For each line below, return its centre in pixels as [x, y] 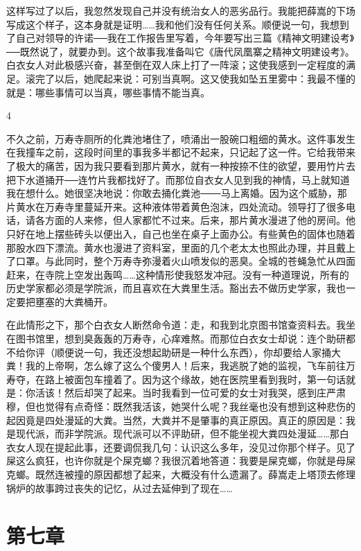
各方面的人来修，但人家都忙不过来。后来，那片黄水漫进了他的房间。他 [195, 220]
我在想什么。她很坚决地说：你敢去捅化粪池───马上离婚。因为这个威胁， [172, 193]
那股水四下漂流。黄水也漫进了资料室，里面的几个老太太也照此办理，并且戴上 [181, 247]
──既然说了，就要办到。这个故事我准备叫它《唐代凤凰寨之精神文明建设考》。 [180, 51]
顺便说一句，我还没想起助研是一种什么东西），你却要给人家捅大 [197, 352]
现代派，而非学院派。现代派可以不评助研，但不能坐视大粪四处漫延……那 [177, 434]
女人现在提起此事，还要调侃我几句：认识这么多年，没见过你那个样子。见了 [185, 447]
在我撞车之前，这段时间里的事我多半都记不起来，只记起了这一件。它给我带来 [181, 152]
